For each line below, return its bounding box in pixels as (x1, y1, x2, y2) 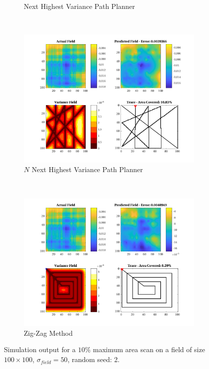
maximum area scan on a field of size (93, 344, 205, 355)
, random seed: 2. (67, 354, 120, 365)
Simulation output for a (4, 344, 76, 355)
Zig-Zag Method (24, 327, 73, 338)
